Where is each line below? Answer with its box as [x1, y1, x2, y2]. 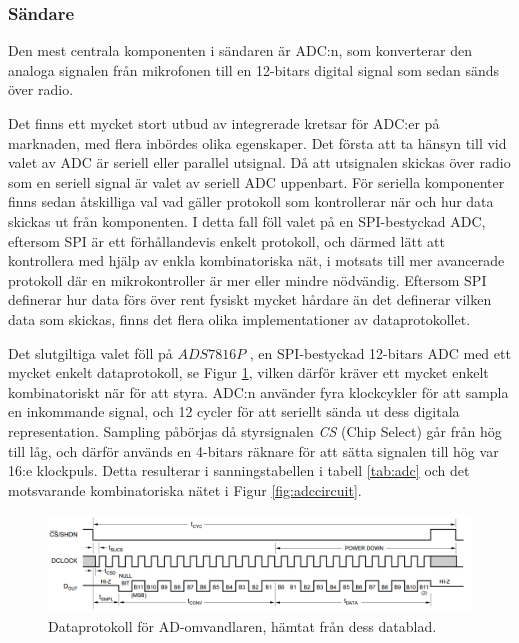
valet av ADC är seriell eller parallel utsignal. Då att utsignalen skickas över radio [8, 152, 511, 173]
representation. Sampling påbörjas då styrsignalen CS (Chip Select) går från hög [8, 420, 502, 441]
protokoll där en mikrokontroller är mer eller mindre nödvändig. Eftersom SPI [8, 269, 487, 290]
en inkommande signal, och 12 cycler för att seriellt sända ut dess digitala [8, 401, 460, 422]
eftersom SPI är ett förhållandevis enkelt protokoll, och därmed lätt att [8, 230, 445, 251]
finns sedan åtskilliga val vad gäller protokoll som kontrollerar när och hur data [8, 191, 494, 212]
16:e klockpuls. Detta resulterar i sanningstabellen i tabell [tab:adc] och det [8, 460, 470, 481]
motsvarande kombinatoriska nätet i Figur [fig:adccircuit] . [8, 479, 362, 500]
